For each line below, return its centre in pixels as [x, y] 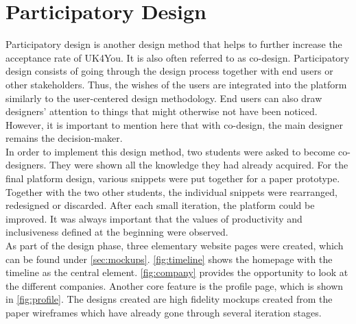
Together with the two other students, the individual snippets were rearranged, [171, 191]
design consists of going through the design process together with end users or [169, 71]
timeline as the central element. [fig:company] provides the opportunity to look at [177, 272]
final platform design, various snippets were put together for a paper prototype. [173, 178]
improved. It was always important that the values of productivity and [154, 218]
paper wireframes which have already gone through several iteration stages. [164, 312]
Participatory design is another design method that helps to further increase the [174, 44]
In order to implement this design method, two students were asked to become [170, 151]
